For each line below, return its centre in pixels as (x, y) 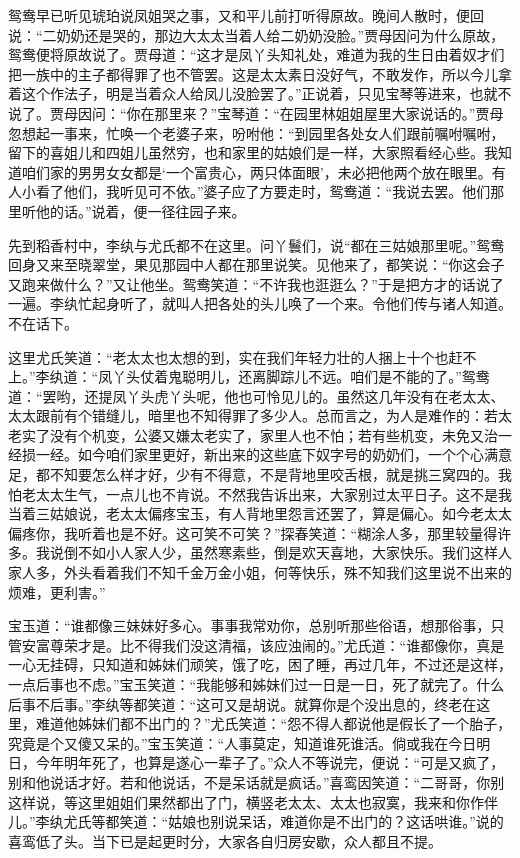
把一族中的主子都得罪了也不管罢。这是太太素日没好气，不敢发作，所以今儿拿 (260, 73)
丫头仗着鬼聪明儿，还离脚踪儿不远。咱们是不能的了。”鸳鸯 (301, 376)
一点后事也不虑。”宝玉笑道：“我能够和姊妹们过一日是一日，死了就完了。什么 (256, 684)
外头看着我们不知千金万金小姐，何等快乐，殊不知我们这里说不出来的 (287, 572)
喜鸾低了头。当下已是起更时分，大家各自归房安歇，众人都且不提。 (225, 840)
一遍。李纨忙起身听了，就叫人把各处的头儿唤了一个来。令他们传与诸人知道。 (260, 303)
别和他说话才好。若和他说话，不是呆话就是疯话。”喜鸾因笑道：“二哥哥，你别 (256, 781)
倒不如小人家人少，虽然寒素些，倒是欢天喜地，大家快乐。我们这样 (280, 552)
